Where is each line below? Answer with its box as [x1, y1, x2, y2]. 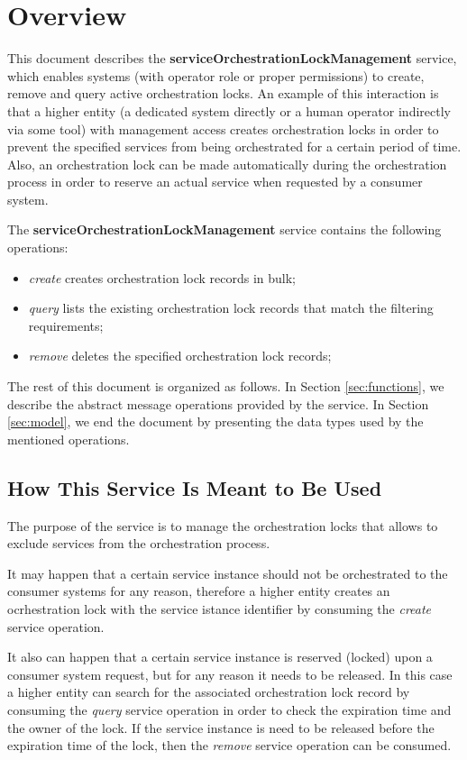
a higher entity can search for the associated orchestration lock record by [7, 682, 410, 701]
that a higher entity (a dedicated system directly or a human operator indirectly [7, 101, 451, 120]
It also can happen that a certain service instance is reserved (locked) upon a [7, 647, 433, 666]
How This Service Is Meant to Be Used [7, 473, 382, 501]
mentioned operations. [7, 429, 130, 448]
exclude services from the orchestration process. [7, 534, 270, 553]
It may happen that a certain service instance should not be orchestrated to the [7, 563, 448, 582]
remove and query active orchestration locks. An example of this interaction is [7, 84, 439, 103]
